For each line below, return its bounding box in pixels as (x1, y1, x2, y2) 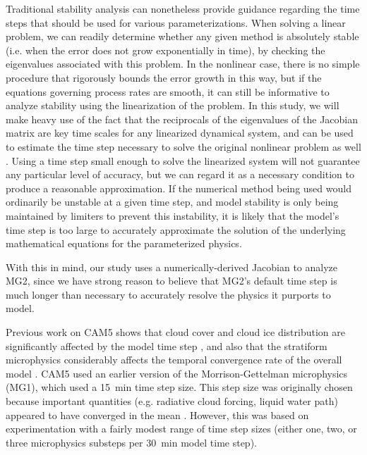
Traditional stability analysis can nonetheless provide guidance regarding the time (6, 1, 360, 15)
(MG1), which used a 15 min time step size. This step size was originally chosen (6, 380, 353, 394)
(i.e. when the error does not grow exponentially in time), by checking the (6, 42, 325, 57)
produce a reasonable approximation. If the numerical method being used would (6, 180, 351, 195)
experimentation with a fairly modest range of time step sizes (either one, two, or (6, 421, 357, 436)
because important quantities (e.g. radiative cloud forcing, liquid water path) (6, 394, 338, 409)
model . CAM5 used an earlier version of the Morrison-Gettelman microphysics (6, 366, 348, 380)
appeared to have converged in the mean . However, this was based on (6, 407, 309, 422)
